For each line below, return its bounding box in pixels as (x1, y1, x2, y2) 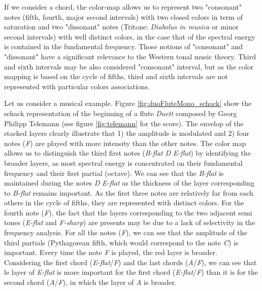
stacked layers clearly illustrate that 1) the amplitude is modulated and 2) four (4, 128, 250, 138)
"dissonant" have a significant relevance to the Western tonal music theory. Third (4, 51, 256, 61)
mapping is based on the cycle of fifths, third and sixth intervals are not (4, 71, 228, 82)
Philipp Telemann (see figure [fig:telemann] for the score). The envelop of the (4, 118, 244, 128)
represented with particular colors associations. (4, 81, 150, 91)
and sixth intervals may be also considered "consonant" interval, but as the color (4, 61, 254, 71)
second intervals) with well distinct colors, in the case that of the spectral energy (4, 31, 255, 42)
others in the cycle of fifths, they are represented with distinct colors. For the (4, 197, 244, 208)
